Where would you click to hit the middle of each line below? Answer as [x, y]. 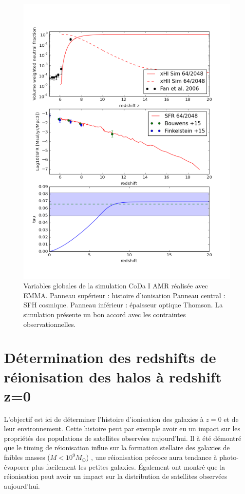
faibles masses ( [27, 457]
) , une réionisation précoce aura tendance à [151, 457]
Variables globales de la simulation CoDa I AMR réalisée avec [116, 286]
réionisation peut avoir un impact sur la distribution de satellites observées [116, 476]
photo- [229, 457]
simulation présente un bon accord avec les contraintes [105, 314]
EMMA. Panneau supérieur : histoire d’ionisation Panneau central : [124, 295]
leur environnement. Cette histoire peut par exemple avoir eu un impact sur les [122, 428]
